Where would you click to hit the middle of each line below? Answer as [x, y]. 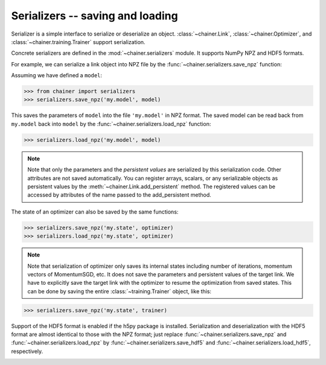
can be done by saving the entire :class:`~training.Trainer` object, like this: [119, 291]
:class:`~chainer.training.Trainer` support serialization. [78, 42]
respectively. [27, 351]
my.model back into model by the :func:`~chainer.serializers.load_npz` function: [111, 124]
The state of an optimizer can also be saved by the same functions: [95, 212]
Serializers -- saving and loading [94, 16]
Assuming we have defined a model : [57, 75]
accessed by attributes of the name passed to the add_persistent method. [119, 195]
